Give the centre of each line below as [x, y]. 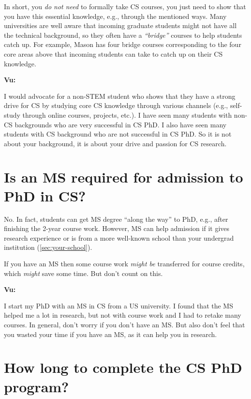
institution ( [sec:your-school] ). [48, 247]
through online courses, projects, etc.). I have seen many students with [127, 115]
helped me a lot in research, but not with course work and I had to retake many [123, 315]
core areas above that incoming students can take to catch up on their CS [113, 54]
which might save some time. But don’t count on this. [83, 273]
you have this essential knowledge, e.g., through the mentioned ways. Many [115, 16]
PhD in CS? [45, 195]
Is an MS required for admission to [124, 176]
